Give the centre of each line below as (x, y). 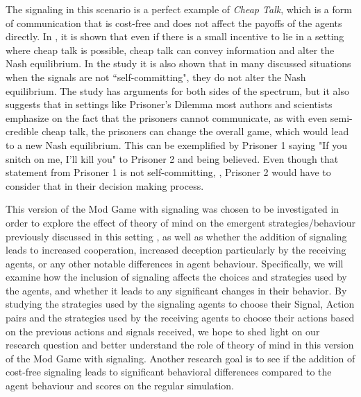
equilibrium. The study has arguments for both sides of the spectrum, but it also (177, 90)
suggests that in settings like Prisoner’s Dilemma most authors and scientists (169, 104)
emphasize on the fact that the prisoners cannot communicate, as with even (167, 117)
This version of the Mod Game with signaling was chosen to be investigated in (173, 209)
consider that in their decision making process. (105, 185)
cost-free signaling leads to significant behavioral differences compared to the (169, 372)
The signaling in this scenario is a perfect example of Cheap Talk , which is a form (179, 9)
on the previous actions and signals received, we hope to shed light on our (163, 331)
